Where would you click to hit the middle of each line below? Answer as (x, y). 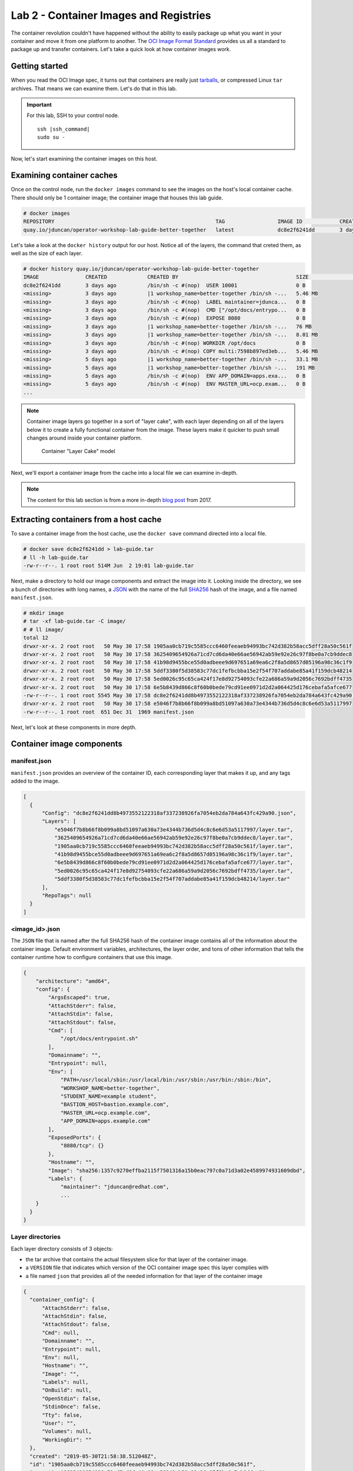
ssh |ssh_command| (64, 129)
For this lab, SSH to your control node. (73, 115)
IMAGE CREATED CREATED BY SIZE (166, 277)
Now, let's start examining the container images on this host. (84, 158)
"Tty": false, (62, 1415)
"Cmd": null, (61, 1332)
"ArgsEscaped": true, (79, 998)
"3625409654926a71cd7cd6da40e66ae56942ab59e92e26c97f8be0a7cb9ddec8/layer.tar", (174, 838)
